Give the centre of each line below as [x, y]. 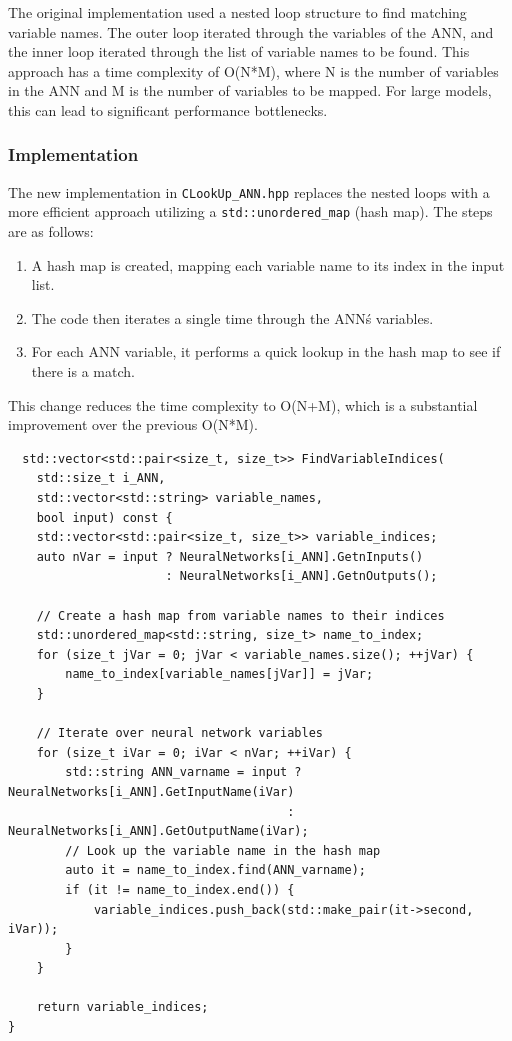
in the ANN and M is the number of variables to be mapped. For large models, [250, 90]
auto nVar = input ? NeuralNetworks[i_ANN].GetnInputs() [230, 556]
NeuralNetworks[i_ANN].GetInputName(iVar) [151, 791]
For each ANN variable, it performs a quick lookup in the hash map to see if [266, 351]
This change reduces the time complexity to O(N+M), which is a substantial [243, 404]
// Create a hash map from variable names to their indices [240, 615]
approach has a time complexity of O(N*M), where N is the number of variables [253, 70]
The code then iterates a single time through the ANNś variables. [232, 317]
